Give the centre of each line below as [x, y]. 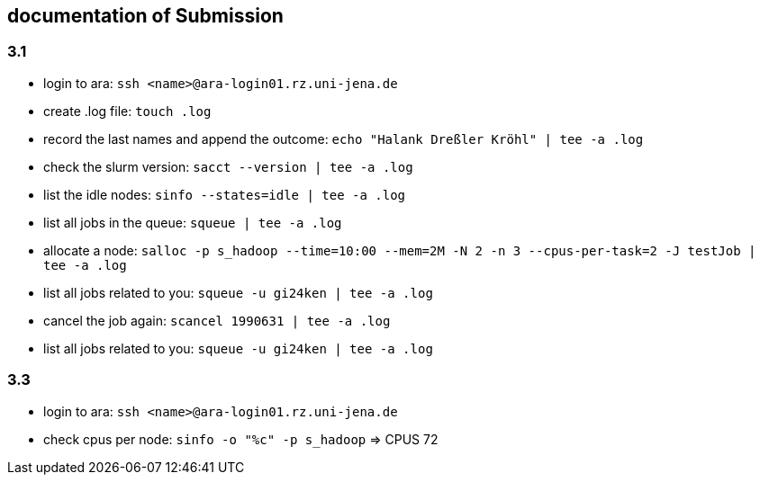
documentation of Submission [145, 16]
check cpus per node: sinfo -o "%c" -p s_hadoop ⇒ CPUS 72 [241, 439]
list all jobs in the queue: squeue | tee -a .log [193, 222]
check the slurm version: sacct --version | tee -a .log [228, 166]
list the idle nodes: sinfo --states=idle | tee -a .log [225, 194]
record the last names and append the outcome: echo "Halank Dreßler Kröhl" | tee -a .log [344, 138]
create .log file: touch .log [127, 111]
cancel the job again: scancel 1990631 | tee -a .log [217, 320]
